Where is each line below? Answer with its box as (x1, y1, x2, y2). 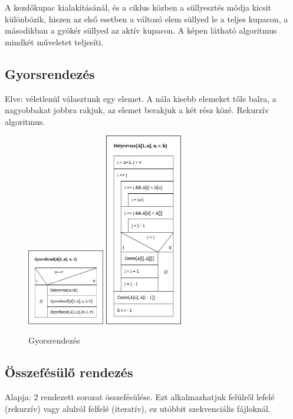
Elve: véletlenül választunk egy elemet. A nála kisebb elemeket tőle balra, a (5, 92, 276, 104)
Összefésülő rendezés (5, 363, 133, 381)
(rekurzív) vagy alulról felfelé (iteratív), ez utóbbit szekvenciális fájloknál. (5, 402, 271, 414)
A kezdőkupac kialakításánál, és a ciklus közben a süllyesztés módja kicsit (5, 1, 272, 13)
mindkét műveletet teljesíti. (5, 35, 104, 48)
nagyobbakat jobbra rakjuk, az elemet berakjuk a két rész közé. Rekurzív (5, 104, 269, 116)
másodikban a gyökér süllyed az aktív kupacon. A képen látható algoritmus (5, 24, 277, 37)
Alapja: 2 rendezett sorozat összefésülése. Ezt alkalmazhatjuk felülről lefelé (5, 390, 275, 402)
